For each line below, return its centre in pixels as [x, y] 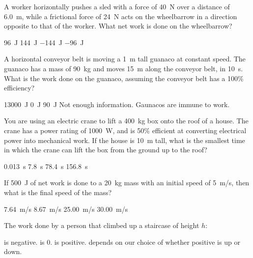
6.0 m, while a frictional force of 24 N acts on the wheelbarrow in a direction [121, 16]
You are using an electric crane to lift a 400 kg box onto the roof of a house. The [126, 121]
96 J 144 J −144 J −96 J [44, 42]
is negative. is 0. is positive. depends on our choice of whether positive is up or [122, 242]
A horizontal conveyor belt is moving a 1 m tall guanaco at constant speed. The [125, 59]
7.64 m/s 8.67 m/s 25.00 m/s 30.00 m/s [66, 209]
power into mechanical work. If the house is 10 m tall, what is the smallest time [125, 140]
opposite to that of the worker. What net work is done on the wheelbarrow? [118, 26]
